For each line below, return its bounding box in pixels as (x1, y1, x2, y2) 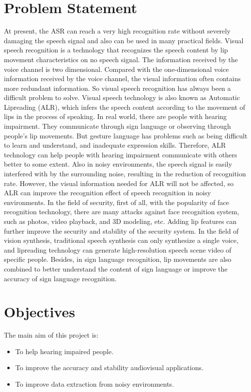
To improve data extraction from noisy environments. (15, 379, 174, 389)
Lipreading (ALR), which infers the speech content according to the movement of (4, 102, 245, 112)
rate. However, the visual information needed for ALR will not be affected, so (4, 178, 234, 188)
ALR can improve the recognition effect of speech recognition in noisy (4, 187, 211, 198)
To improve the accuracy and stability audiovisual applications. (15, 362, 204, 373)
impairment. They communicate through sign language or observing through (4, 121, 231, 131)
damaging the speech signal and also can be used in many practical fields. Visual (4, 35, 244, 45)
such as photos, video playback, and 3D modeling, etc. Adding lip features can (4, 216, 237, 226)
